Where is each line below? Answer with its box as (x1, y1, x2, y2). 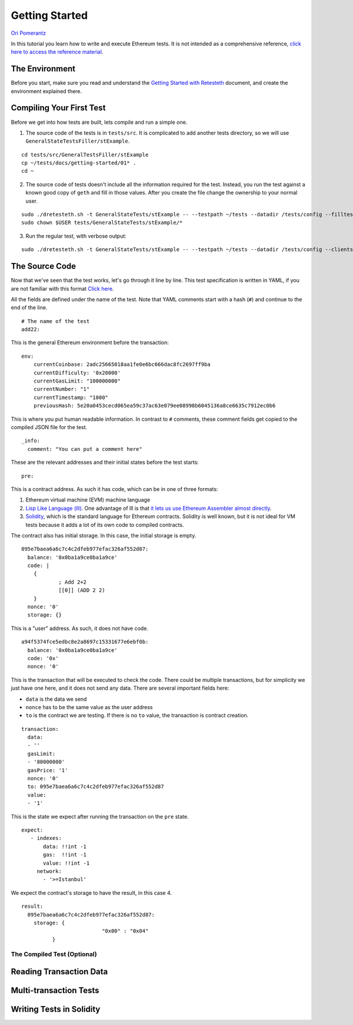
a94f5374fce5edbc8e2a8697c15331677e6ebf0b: (21, 638, 149, 645)
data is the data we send (25, 696, 87, 703)
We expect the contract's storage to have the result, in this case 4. (11, 889, 172, 896)
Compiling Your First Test (11, 103, 106, 113)
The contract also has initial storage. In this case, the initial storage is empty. (11, 532, 197, 539)
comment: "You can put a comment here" (27, 446, 142, 452)
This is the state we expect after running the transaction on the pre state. (11, 813, 189, 820)
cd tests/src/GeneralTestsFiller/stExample (21, 151, 149, 158)
